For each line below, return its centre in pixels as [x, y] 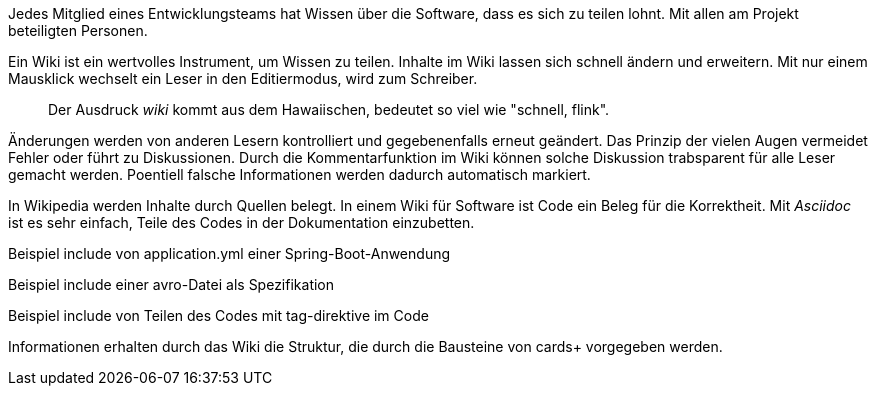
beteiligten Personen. [78, 30]
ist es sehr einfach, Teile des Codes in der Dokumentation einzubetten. [241, 222]
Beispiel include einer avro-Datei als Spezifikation [171, 284]
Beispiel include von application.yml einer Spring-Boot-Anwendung [229, 253]
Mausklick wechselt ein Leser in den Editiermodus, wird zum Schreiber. [243, 78]
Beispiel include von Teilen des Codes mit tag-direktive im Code [218, 315]
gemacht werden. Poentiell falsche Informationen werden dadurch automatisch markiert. [299, 174]
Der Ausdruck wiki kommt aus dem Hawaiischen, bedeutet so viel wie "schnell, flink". [329, 109]
